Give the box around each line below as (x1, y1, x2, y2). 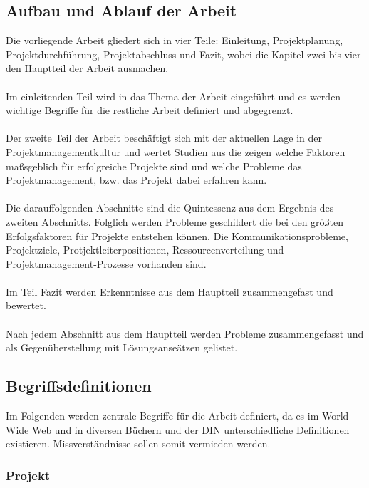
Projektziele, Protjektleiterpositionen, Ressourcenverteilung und (6, 242, 284, 257)
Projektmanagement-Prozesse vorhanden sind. (6, 256, 207, 271)
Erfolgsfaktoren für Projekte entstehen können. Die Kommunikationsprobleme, (6, 228, 348, 243)
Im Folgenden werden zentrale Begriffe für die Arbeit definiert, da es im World (6, 408, 349, 423)
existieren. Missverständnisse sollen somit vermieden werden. (6, 436, 271, 451)
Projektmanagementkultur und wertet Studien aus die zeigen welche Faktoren (6, 144, 345, 159)
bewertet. (6, 298, 46, 313)
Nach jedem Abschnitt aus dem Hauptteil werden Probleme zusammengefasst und (6, 326, 364, 341)
